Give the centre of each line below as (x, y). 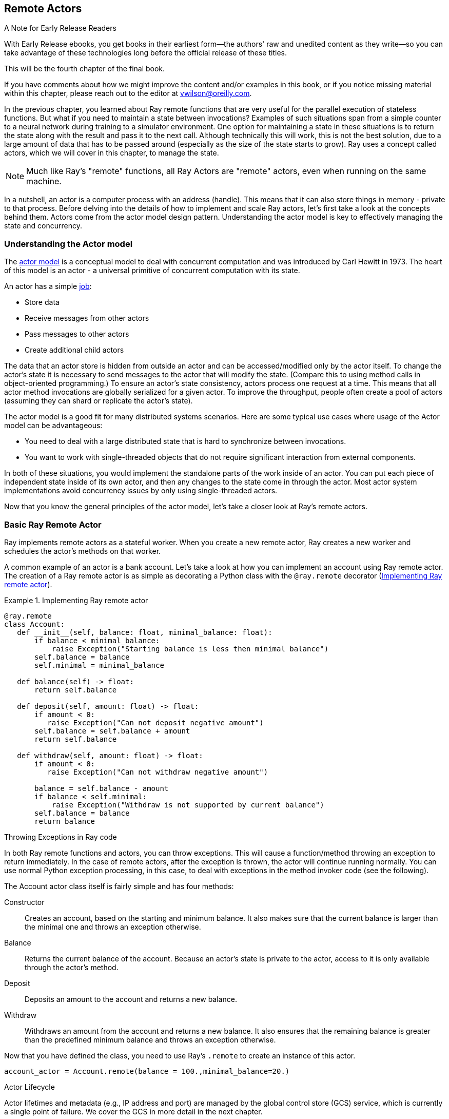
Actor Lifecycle (30, 1087)
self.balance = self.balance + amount (112, 731)
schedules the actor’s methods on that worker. (83, 551)
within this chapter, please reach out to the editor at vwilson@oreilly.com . (128, 93)
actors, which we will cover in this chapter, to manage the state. (112, 153)
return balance (65, 821)
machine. (44, 181)
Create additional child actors (74, 350)
